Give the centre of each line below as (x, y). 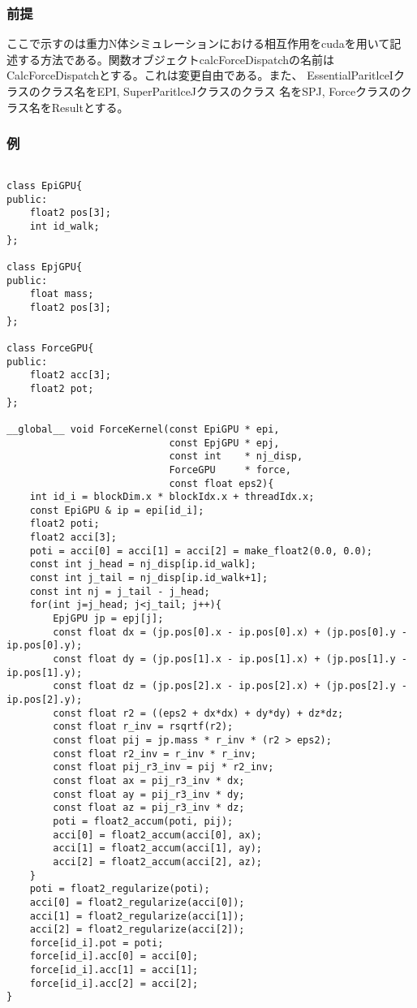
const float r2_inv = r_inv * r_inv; (155, 754)
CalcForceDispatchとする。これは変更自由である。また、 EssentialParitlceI (200, 75)
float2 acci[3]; (73, 538)
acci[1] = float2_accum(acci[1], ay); (157, 849)
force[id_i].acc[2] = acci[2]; (114, 983)
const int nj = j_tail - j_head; (120, 591)
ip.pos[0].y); (45, 646)
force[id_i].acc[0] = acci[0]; (114, 956)
